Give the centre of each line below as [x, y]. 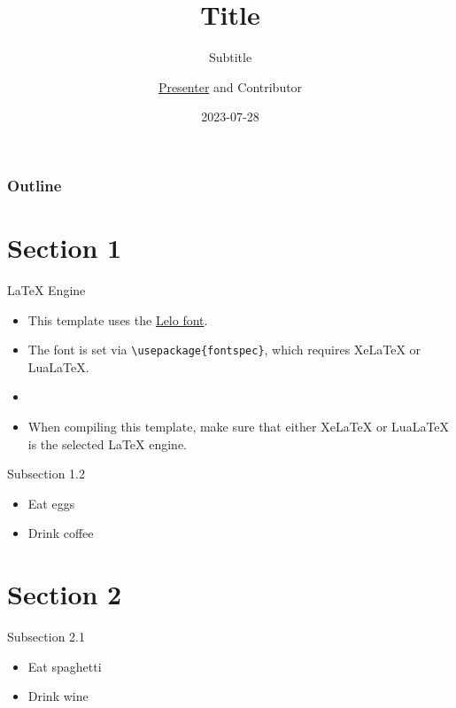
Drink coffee [61, 533]
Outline [35, 185]
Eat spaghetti [65, 666]
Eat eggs [51, 503]
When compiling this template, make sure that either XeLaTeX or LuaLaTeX [239, 426]
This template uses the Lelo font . [118, 319]
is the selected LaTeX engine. [107, 443]
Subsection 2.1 [46, 637]
